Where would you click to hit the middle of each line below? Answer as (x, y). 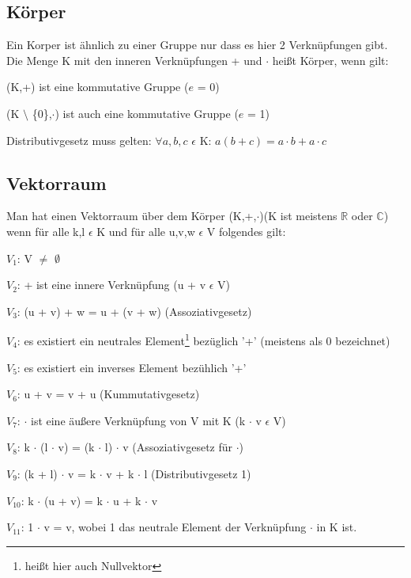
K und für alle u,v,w (146, 231)
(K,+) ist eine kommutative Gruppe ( (98, 87)
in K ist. (337, 527)
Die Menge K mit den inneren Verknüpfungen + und (134, 60)
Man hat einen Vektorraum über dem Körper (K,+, (132, 216)
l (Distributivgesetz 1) (198, 473)
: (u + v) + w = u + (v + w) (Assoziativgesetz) (134, 311)
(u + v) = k (73, 500)
